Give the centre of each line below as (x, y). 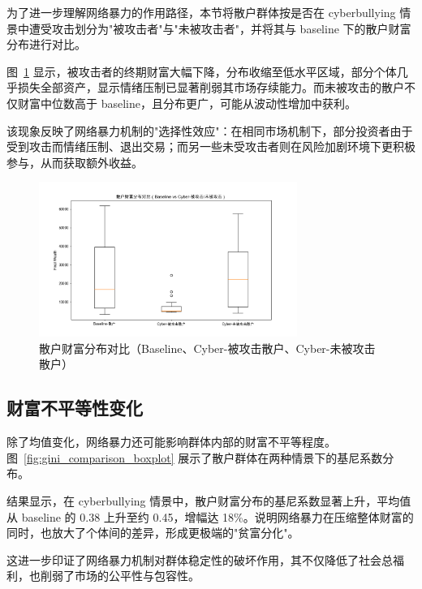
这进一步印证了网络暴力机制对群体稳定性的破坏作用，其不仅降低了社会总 (200, 559)
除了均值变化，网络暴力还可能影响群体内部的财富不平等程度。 (171, 442)
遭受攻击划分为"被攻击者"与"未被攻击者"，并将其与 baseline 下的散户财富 (220, 28)
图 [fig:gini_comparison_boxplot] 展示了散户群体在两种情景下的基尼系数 (195, 457)
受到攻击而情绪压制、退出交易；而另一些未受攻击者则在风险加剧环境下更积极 (211, 146)
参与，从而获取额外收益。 (75, 162)
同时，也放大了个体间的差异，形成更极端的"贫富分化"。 (153, 533)
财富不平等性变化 (75, 408)
